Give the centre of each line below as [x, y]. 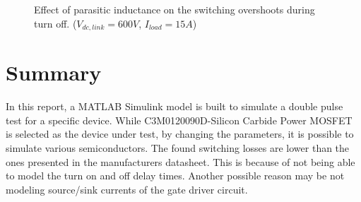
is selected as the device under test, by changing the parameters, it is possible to [180, 134]
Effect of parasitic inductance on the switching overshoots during [174, 9]
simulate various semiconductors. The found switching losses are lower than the [178, 147]
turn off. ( [55, 23]
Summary [54, 72]
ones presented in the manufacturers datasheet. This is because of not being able [180, 161]
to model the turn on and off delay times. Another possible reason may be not [175, 176]
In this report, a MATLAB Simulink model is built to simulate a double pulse [174, 106]
